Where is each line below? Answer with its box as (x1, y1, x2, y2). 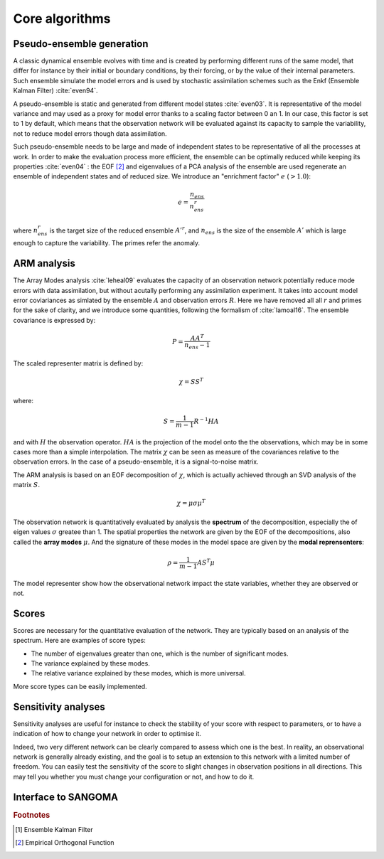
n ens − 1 (184, 341, 210, 351)
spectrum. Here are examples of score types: (13, 636, 146, 645)
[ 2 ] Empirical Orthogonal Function (15, 838, 114, 847)
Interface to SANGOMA (13, 791, 119, 803)
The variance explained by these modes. (31, 659, 151, 668)
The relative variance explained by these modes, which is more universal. (31, 669, 246, 678)
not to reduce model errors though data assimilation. (13, 129, 167, 138)
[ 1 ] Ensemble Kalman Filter (15, 825, 94, 833)
